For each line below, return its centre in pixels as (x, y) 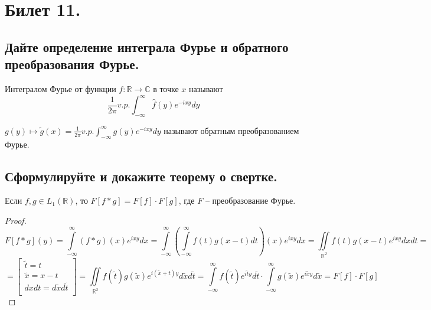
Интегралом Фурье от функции (61, 88)
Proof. (16, 221)
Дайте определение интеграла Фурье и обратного (147, 46)
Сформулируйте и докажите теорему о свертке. (141, 176)
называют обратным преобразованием (231, 130)
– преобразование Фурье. (250, 200)
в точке (166, 88)
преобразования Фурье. (72, 64)
